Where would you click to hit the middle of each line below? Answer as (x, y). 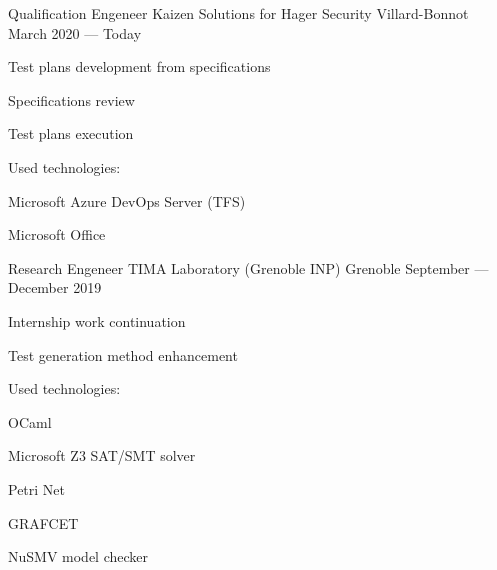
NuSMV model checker (78, 556)
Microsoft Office (57, 234)
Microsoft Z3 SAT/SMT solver (102, 455)
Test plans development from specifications (139, 66)
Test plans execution (71, 133)
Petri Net (37, 488)
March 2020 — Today (75, 32)
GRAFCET (43, 522)
